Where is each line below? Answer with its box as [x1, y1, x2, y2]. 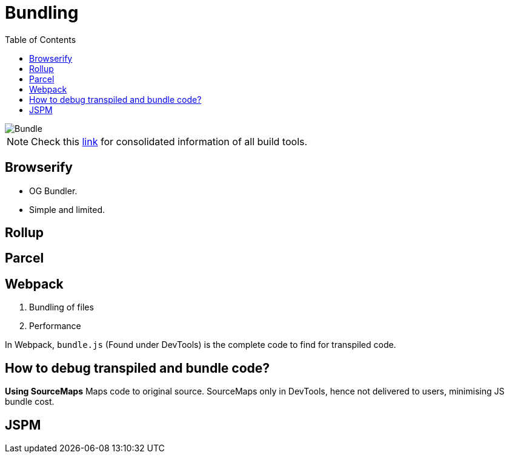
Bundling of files [29, 302, 94, 313]
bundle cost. [5, 396, 55, 407]
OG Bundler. [29, 185, 78, 196]
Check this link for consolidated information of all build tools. [31, 135, 308, 148]
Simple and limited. [29, 204, 105, 215]
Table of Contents [5, 34, 76, 45]
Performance [29, 321, 81, 332]
